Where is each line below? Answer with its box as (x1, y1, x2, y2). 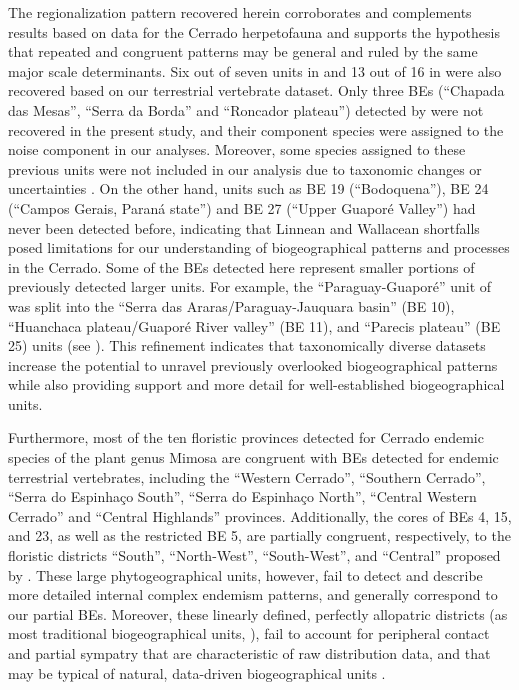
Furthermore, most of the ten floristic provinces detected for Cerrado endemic (8, 427, 484, 448)
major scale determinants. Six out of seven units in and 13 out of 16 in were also (8, 60, 502, 81)
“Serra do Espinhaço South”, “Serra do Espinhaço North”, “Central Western (8, 486, 477, 507)
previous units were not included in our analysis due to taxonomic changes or (8, 158, 482, 179)
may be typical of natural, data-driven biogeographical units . (8, 662, 386, 683)
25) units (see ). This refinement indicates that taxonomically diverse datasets (8, 335, 486, 356)
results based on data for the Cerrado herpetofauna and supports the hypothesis (8, 21, 500, 42)
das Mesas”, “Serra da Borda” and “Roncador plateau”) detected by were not (8, 99, 484, 120)
